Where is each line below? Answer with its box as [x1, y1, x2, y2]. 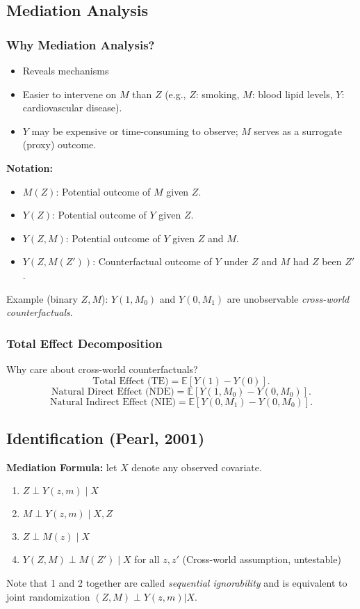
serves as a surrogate [254, 123, 342, 138]
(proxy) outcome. [22, 137, 97, 152]
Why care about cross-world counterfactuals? [6, 361, 198, 376]
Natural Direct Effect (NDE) [51, 386, 174, 397]
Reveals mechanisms [22, 63, 109, 77]
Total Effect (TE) [92, 376, 169, 386]
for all [134, 552, 160, 567]
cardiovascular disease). [22, 100, 122, 115]
